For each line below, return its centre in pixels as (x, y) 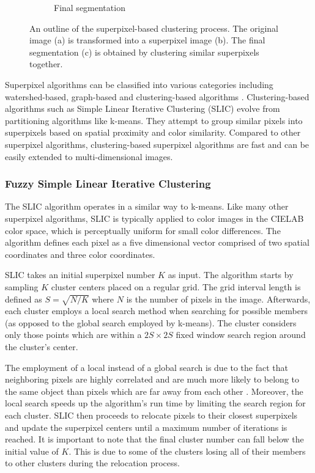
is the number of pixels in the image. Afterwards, (218, 299)
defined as (24, 299)
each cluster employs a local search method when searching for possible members (156, 311)
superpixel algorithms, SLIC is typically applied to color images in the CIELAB (154, 218)
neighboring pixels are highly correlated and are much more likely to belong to (152, 379)
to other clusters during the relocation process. (92, 463)
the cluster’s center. (42, 347)
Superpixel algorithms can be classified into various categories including (139, 84)
